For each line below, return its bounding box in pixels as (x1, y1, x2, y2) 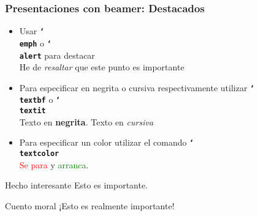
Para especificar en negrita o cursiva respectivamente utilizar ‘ (19, 81, 255, 94)
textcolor (19, 149, 59, 158)
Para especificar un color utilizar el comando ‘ (19, 136, 194, 149)
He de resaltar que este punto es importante (19, 61, 184, 73)
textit (19, 106, 46, 116)
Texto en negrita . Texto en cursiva (19, 115, 154, 128)
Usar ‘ (19, 24, 45, 37)
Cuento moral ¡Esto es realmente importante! (5, 199, 175, 212)
